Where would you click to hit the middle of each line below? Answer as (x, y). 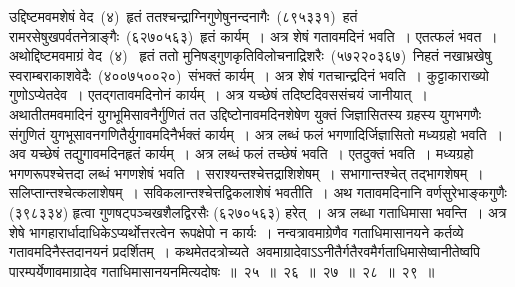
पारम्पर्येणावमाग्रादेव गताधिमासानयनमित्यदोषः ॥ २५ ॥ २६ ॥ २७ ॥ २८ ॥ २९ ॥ (222, 270)
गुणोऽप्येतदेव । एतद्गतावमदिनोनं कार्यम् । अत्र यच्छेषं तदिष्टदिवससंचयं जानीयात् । (218, 94)
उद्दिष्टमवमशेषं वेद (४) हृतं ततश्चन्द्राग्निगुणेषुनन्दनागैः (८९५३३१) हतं (183, 16)
